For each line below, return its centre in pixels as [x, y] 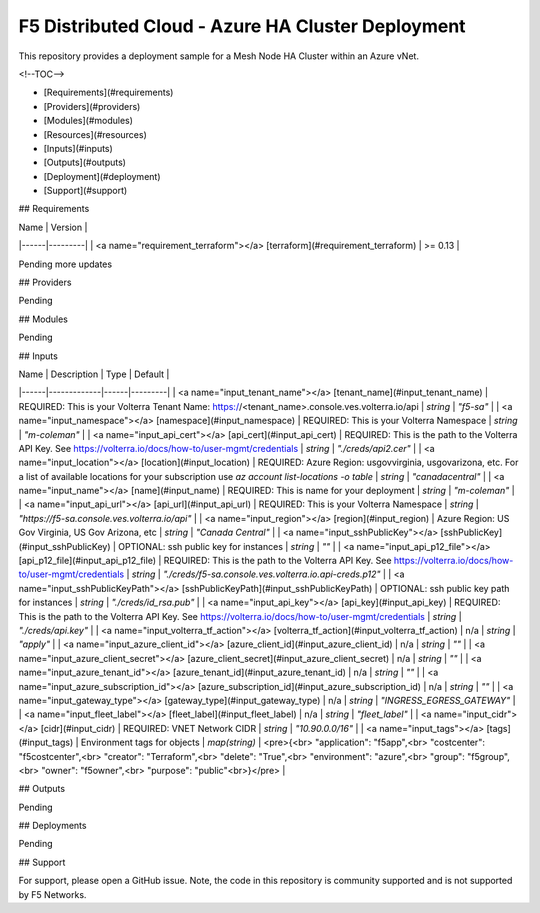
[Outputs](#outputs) [85, 162]
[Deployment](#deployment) [102, 176]
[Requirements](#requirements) [108, 92]
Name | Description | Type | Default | [94, 374]
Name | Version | [53, 227]
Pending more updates [65, 264]
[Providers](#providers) [92, 106]
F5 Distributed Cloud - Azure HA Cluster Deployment [242, 26]
